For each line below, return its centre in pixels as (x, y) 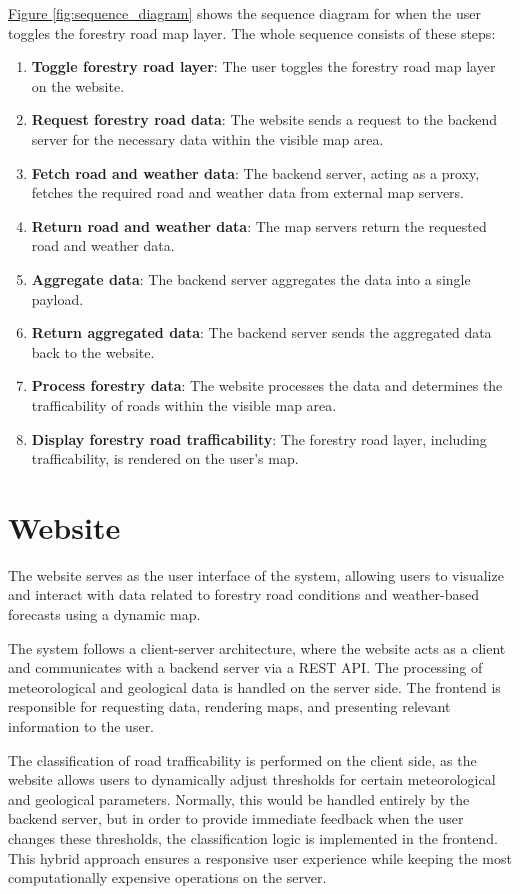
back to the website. (93, 351)
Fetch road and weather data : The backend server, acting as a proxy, (255, 172)
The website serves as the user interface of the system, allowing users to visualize (256, 574)
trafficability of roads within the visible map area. (184, 404)
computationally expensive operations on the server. (167, 877)
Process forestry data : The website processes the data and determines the (267, 385)
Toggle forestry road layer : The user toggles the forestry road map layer (263, 66)
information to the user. (81, 725)
